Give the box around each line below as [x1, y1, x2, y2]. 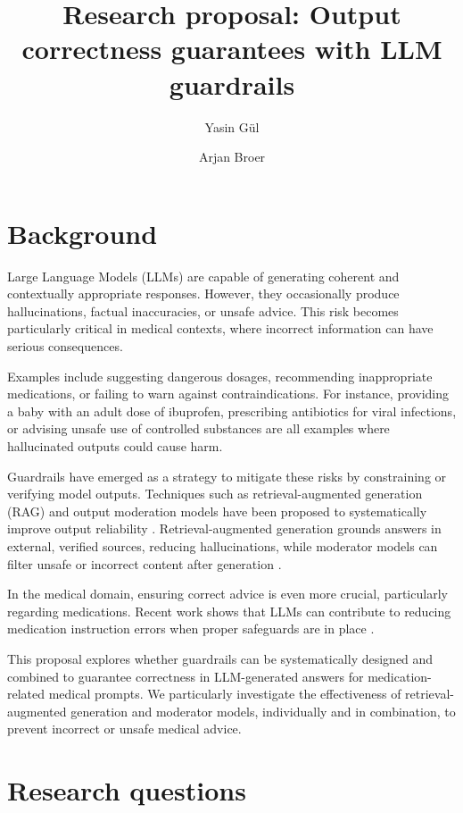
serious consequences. [7, 337, 123, 355]
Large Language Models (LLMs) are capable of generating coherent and [7, 266, 400, 285]
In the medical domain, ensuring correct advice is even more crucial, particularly [7, 584, 448, 603]
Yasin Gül [204, 117, 260, 136]
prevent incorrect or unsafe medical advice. [7, 719, 242, 738]
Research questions [7, 772, 246, 809]
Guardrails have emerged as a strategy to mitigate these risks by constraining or [7, 466, 447, 485]
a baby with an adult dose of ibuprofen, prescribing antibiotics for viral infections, [7, 401, 457, 420]
